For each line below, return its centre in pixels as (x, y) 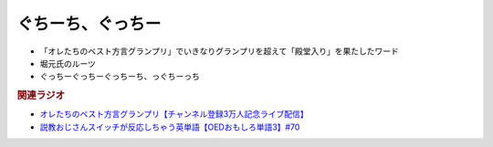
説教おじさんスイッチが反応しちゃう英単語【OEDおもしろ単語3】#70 (170, 127)
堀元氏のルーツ (68, 63)
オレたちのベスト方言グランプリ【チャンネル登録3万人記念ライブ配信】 (174, 114)
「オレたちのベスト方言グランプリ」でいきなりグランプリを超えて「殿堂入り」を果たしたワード (219, 51)
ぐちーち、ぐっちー (89, 24)
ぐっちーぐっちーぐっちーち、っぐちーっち (120, 77)
